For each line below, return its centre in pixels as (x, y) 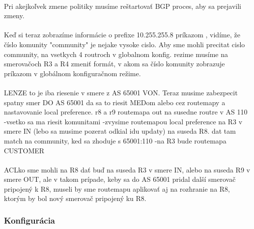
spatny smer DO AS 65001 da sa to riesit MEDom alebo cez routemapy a (115, 102)
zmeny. (14, 15)
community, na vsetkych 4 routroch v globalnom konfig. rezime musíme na (116, 54)
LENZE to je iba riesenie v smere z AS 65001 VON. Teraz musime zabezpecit (121, 92)
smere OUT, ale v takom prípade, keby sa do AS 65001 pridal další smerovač (120, 179)
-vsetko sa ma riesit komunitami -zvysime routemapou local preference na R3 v (123, 121)
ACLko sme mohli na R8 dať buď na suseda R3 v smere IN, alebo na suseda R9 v (127, 169)
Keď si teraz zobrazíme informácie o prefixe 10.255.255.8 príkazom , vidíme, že (122, 35)
